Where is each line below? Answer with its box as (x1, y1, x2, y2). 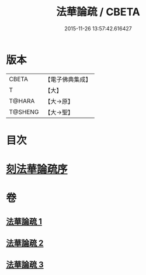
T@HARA (9, 97, 35, 105)
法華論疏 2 (6, 238, 44, 248)
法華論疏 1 (6, 217, 43, 227)
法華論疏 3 (6, 260, 44, 270)
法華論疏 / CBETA (56, 5, 140, 19)
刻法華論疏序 (6, 163, 68, 176)
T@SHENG (9, 107, 39, 116)
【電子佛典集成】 (44, 75, 92, 83)
